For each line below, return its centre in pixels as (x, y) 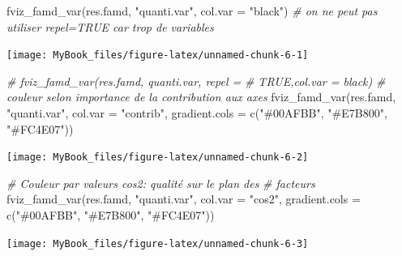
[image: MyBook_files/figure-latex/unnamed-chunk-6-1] (158, 55)
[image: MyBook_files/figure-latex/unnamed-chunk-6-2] (158, 158)
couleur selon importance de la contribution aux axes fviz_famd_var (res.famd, (201, 97)
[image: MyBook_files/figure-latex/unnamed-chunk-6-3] (158, 243)
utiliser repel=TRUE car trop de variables (110, 26)
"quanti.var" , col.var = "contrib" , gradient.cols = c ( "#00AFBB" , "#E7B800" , (197, 113)
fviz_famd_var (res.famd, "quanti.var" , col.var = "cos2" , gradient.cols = (184, 199)
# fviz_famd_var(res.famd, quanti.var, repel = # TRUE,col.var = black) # (196, 81)
